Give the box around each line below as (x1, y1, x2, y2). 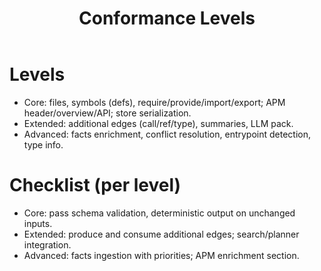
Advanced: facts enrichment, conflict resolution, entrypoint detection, (23, 128, 312, 140)
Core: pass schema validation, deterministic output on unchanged (23, 207, 296, 219)
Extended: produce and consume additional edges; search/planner (23, 228, 300, 240)
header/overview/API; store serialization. (23, 107, 192, 119)
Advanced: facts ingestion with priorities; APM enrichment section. (23, 249, 300, 261)
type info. (23, 138, 64, 151)
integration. (23, 238, 72, 251)
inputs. (23, 217, 53, 229)
